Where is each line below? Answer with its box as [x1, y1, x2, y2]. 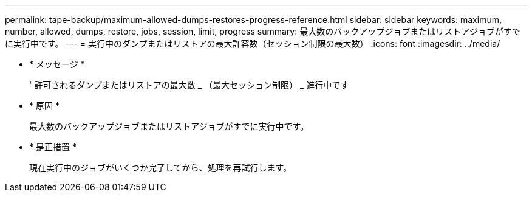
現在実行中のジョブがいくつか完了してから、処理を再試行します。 [29, 162, 292, 173]
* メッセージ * [29, 59, 85, 69]
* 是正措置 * [29, 142, 77, 152]
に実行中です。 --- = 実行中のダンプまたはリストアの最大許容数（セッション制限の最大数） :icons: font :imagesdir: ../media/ [5, 38, 500, 49]
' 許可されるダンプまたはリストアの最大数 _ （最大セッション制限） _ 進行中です [29, 80, 349, 90]
